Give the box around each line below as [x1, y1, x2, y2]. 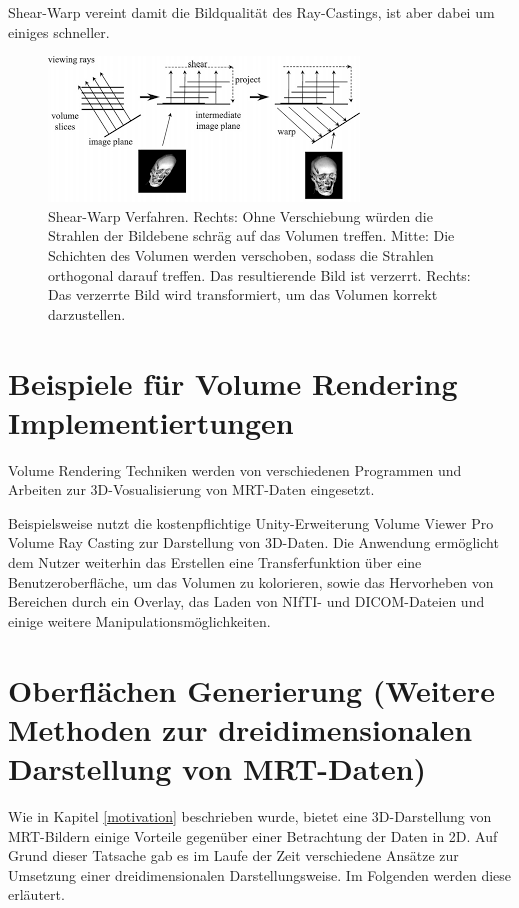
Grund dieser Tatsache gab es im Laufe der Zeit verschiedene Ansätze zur [8, 845, 459, 866]
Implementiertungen [8, 401, 294, 442]
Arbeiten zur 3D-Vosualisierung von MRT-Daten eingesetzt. [8, 479, 375, 500]
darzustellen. [48, 303, 126, 324]
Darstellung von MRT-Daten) [8, 747, 427, 788]
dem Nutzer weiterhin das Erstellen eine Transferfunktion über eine [8, 552, 422, 573]
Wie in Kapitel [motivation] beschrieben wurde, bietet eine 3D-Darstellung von [8, 805, 492, 826]
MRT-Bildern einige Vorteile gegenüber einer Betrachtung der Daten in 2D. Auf [8, 825, 498, 846]
